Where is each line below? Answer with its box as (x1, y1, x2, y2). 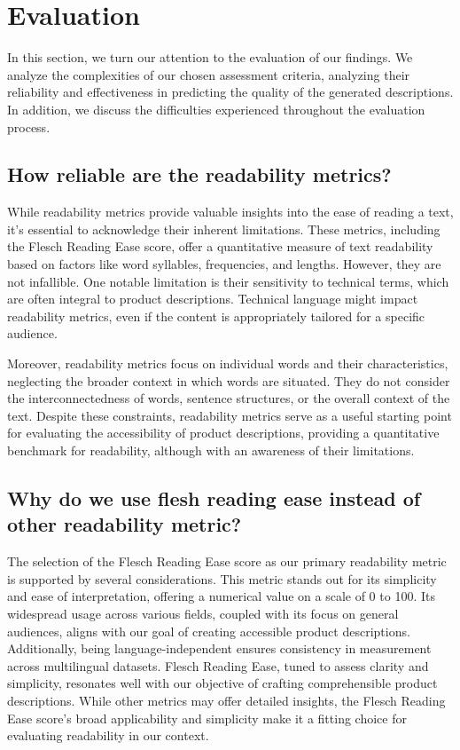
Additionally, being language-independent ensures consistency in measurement (7, 639, 432, 658)
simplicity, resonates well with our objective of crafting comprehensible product (7, 674, 438, 692)
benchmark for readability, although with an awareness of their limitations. (7, 441, 415, 460)
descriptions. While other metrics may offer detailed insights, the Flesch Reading (7, 691, 446, 709)
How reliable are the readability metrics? (7, 161, 392, 188)
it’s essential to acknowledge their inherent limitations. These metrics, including (7, 219, 441, 238)
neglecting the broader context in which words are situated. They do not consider (7, 371, 450, 390)
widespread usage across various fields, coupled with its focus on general (7, 604, 399, 622)
